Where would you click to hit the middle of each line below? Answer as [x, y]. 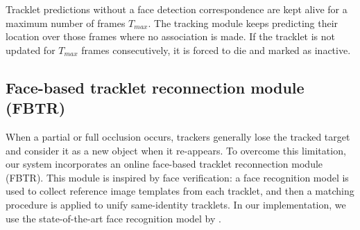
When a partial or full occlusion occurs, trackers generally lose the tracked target [178, 136]
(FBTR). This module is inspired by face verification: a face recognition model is [177, 177]
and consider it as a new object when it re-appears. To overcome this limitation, [176, 150]
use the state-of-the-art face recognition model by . [113, 218]
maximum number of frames [66, 23]
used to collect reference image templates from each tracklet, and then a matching [180, 191]
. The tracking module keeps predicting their [243, 23]
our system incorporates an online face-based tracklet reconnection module [164, 164]
